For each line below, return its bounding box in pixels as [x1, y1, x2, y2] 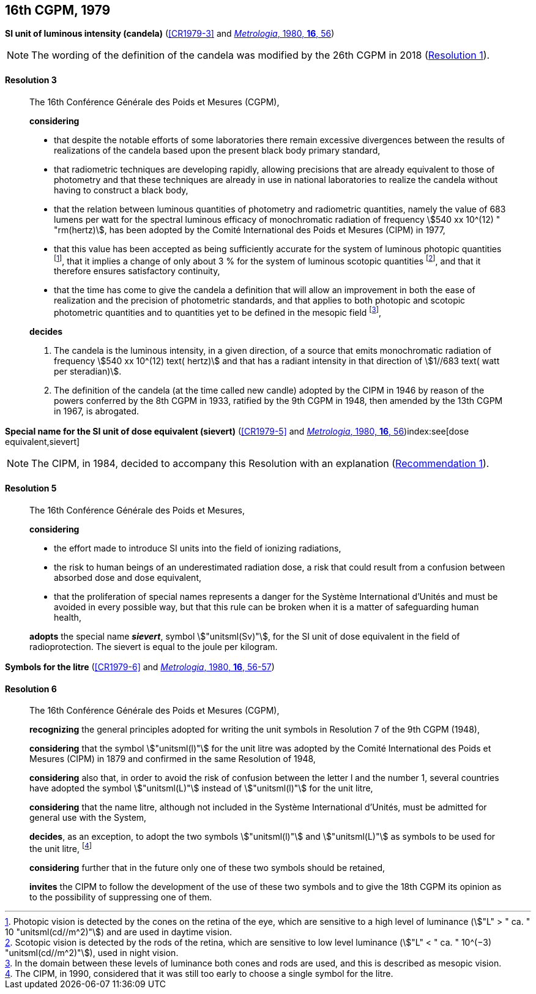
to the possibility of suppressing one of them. [29, 891, 212, 902]
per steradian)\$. [54, 365, 122, 376]
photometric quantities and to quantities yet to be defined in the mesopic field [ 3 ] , [54, 305, 382, 318]
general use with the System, [29, 812, 147, 823]
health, [54, 611, 81, 622]
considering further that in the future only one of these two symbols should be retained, [29, 862, 385, 873]
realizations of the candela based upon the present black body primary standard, [54, 144, 381, 155]
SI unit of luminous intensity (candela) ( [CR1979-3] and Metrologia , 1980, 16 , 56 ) [5, 28, 335, 39]
